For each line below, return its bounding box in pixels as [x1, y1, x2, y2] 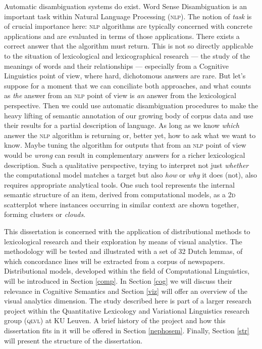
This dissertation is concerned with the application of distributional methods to [4, 226, 250, 237]
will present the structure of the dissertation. [4, 335, 143, 345]
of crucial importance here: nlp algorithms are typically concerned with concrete [4, 21, 252, 31]
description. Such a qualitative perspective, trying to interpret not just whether [4, 159, 249, 170]
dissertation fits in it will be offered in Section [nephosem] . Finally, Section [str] [4, 325, 249, 335]
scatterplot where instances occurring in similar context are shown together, [4, 199, 239, 209]
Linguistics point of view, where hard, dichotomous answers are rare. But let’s [4, 70, 246, 81]
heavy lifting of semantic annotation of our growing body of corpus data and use [4, 110, 253, 120]
